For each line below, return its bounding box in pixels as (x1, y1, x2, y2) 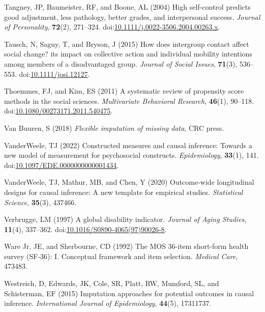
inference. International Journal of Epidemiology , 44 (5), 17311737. (4, 298, 212, 308)
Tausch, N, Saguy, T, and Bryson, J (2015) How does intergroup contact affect (4, 38, 249, 49)
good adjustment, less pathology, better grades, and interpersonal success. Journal (4, 11, 260, 22)
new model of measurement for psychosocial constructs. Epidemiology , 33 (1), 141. (4, 150, 259, 160)
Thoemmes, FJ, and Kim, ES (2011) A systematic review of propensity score (4, 86, 244, 96)
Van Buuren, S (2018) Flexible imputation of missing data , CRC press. (4, 122, 224, 133)
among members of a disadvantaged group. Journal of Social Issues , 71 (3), (4, 58, 238, 69)
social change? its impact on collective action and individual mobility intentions (4, 48, 252, 59)
